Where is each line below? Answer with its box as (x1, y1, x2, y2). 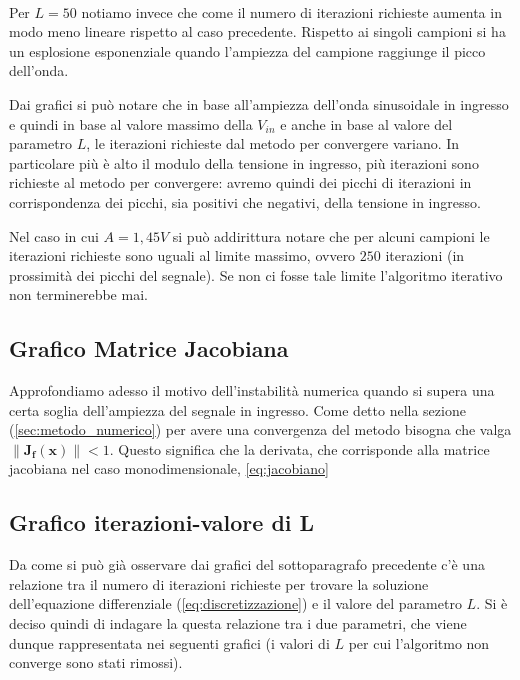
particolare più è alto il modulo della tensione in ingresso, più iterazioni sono (9, 152, 479, 173)
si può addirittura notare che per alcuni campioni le (172, 225, 490, 246)
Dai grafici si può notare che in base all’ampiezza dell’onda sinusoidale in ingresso (9, 93, 509, 114)
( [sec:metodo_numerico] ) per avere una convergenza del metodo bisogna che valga (9, 419, 512, 440)
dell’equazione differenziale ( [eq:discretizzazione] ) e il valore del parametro (9, 593, 462, 614)
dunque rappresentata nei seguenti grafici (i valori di (9, 632, 330, 653)
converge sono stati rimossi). (9, 652, 183, 673)
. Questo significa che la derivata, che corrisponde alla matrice (109, 438, 490, 459)
